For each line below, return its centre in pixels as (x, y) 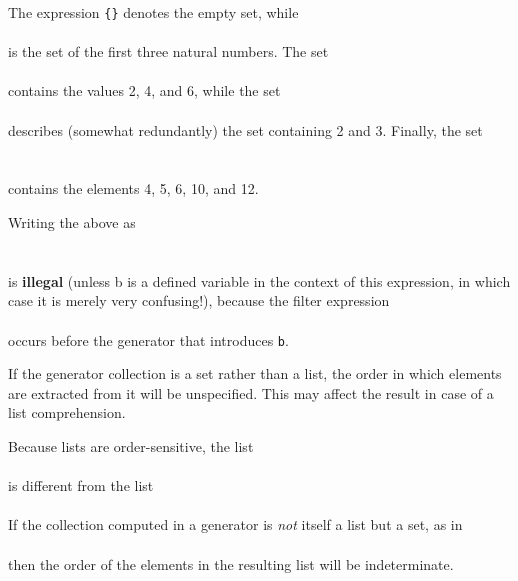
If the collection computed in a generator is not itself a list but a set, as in (235, 524)
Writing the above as (72, 222)
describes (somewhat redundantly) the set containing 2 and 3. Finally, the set (245, 129)
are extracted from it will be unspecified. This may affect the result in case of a (251, 392)
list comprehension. (67, 412)
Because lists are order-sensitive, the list (131, 446)
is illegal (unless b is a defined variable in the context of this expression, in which (259, 280)
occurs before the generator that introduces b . (148, 339)
